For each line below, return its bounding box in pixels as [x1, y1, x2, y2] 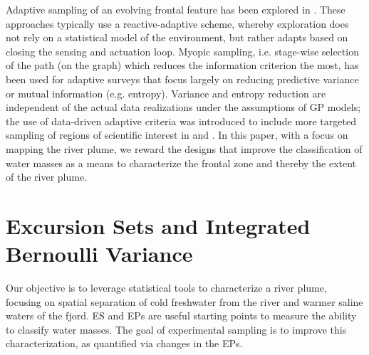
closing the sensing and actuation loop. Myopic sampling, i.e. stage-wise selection [6, 43, 359, 58]
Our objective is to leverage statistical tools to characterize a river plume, [6, 280, 327, 295]
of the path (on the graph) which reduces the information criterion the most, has [6, 58, 359, 73]
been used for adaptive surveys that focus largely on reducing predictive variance [6, 71, 359, 86]
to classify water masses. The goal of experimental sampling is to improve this [6, 322, 347, 337]
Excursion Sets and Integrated [6, 211, 311, 240]
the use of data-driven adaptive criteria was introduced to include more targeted [6, 113, 356, 128]
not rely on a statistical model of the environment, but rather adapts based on [6, 30, 348, 45]
